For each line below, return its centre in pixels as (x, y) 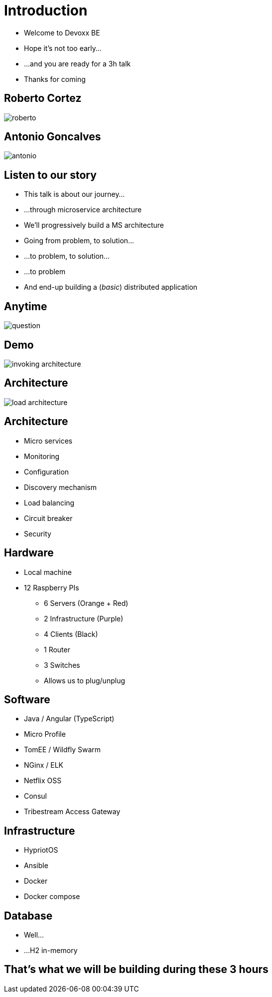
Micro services (48, 441)
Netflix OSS (43, 781)
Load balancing (49, 502)
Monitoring (42, 456)
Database (28, 916)
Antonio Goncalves (53, 137)
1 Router (57, 649)
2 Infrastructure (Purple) (84, 618)
